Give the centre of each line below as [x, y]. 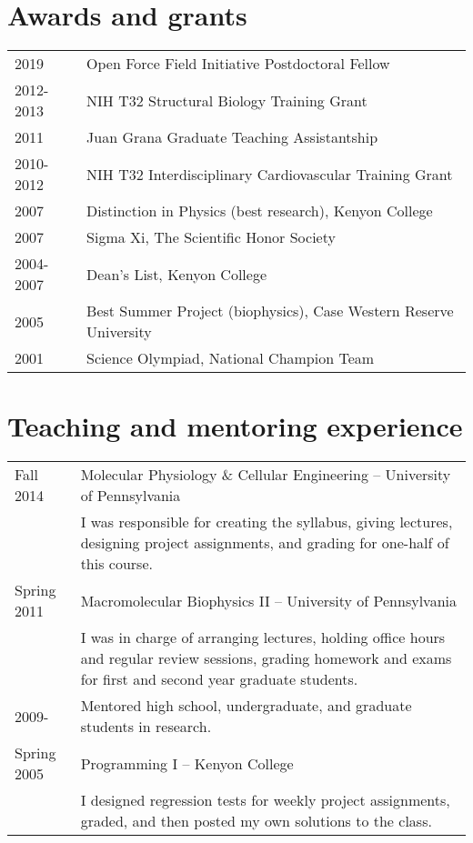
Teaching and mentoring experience [235, 426]
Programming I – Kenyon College [187, 763]
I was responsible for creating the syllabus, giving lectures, [267, 522]
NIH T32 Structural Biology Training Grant [227, 100]
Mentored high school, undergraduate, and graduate [246, 706]
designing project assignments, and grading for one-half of [265, 543]
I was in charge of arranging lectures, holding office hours [263, 637]
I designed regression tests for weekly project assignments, [265, 800]
